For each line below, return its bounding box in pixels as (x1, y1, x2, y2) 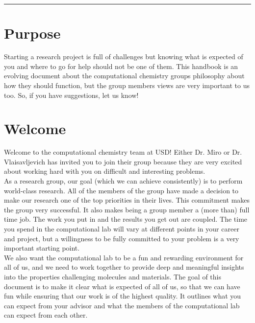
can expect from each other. (4, 310, 88, 320)
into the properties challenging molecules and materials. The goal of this (4, 271, 221, 281)
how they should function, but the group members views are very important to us (4, 80, 250, 90)
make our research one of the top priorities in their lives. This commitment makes (4, 195, 250, 205)
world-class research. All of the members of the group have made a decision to (4, 185, 239, 195)
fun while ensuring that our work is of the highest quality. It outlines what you (4, 291, 241, 301)
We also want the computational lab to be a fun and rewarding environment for (4, 252, 244, 262)
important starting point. (4, 243, 80, 253)
